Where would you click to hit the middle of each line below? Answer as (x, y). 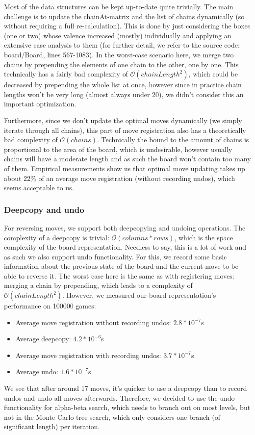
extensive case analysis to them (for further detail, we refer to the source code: (122, 45)
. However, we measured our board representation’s (139, 295)
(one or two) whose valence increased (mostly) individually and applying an (118, 35)
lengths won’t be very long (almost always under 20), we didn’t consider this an (124, 94)
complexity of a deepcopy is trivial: (57, 237)
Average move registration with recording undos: (88, 355)
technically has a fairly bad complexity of (66, 74)
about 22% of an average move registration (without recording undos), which (120, 178)
